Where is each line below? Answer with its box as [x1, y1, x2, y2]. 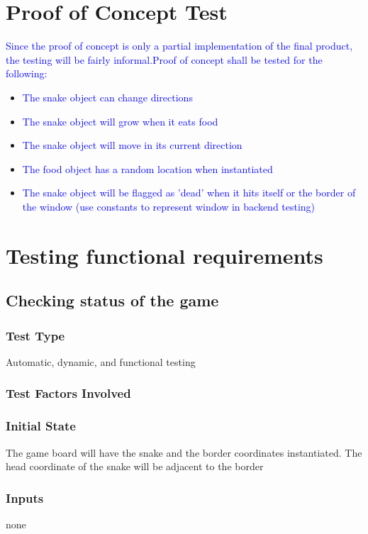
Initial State [6, 417, 76, 435]
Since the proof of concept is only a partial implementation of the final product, [6, 38, 353, 53]
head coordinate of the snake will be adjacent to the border [6, 459, 264, 474]
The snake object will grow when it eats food [22, 113, 218, 128]
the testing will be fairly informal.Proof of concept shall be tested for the [6, 52, 323, 67]
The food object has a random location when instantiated [22, 161, 273, 176]
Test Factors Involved [6, 384, 131, 402]
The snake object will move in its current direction [22, 138, 242, 152]
